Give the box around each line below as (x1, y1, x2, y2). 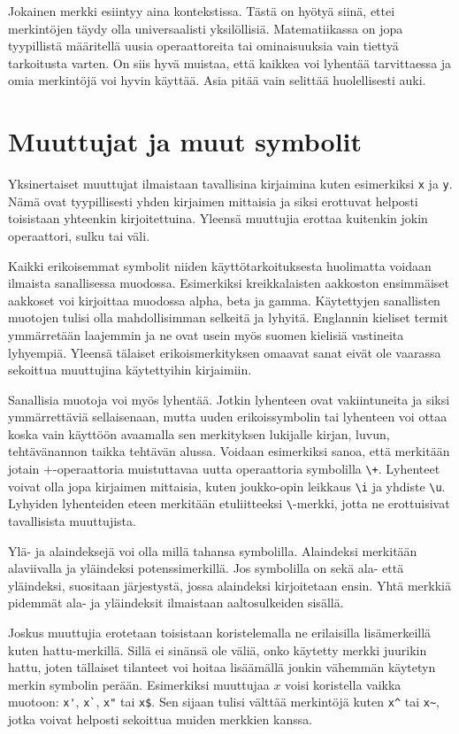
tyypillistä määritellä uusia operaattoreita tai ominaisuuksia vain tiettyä (8, 36, 399, 55)
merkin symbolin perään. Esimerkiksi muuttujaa (8, 675, 270, 693)
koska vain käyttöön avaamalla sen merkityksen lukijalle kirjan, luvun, (8, 424, 390, 443)
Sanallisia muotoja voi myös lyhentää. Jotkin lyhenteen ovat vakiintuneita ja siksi (8, 390, 450, 408)
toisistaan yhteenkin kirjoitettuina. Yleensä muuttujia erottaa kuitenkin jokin (8, 209, 428, 228)
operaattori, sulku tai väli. (8, 226, 150, 244)
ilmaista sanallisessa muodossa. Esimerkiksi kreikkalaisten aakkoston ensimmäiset (8, 274, 450, 292)
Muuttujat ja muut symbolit (8, 123, 363, 159)
